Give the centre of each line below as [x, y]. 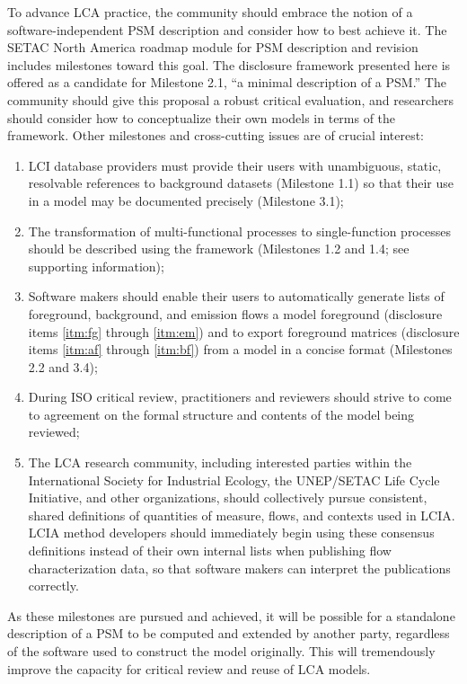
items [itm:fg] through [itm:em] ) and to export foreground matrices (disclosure [244, 331]
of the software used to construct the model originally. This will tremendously [221, 651]
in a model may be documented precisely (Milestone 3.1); [186, 200]
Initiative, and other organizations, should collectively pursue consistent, [228, 497]
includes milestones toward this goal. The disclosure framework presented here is [229, 64]
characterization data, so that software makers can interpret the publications [239, 568]
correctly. [53, 586]
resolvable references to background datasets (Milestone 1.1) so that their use [241, 183]
